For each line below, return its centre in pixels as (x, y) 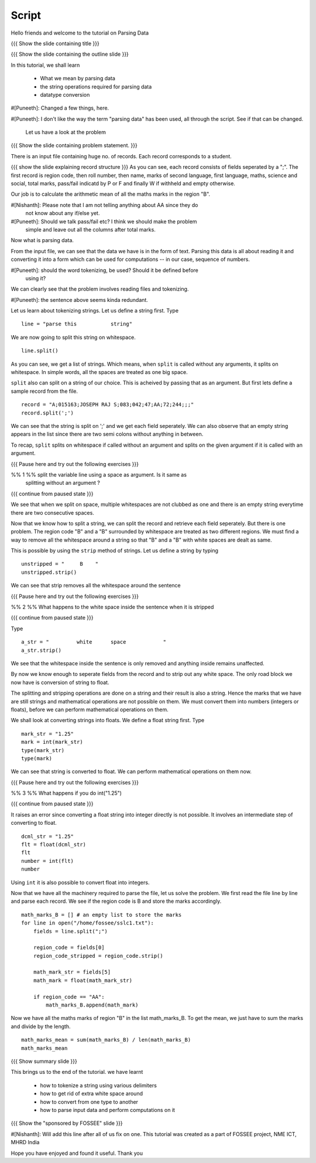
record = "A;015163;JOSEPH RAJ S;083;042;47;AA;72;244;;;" (108, 405)
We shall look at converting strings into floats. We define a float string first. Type (108, 720)
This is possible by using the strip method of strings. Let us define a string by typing (115, 550)
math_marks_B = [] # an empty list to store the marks (102, 915)
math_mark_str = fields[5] (72, 972)
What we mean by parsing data (78, 79)
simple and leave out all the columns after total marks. (91, 229)
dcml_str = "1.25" (48, 836)
